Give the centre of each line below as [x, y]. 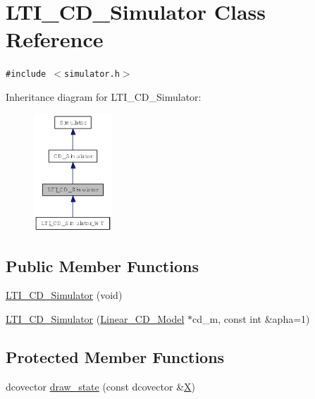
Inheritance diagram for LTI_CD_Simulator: [104, 96]
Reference [55, 39]
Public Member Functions [102, 265]
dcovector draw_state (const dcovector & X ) [100, 386]
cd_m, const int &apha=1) [251, 318]
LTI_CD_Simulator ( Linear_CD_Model [95, 318]
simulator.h [92, 74]
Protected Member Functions [115, 356]
